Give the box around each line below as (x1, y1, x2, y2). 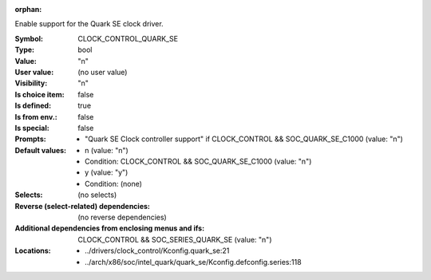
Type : (14, 45, 35, 55)
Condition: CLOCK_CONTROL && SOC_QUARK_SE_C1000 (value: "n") (85, 156, 312, 167)
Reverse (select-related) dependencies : (14, 201, 151, 211)
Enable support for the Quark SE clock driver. (14, 19, 164, 29)
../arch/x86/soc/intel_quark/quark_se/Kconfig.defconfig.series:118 (85, 257, 302, 266)
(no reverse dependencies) (77, 212, 167, 223)
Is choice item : (14, 89, 65, 99)
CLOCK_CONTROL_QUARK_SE (77, 34, 179, 43)
